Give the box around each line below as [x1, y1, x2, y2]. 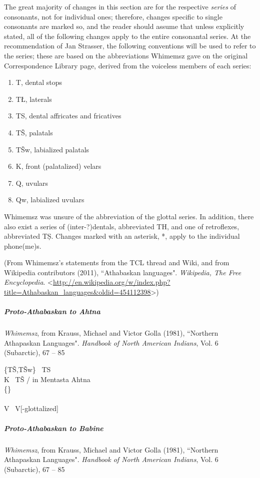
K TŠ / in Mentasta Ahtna [4, 374, 90, 384]
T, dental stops [15, 77, 62, 87]
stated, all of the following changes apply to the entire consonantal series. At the [4, 30, 251, 41]
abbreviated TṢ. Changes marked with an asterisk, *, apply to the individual [4, 231, 240, 241]
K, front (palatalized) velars [15, 161, 101, 171]
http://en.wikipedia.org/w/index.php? [53, 277, 170, 287]
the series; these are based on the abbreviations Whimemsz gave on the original [4, 50, 248, 60]
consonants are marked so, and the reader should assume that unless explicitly [4, 21, 244, 31]
